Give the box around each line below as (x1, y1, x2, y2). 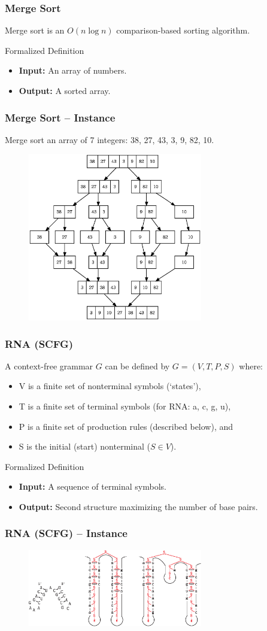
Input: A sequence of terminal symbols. (19, 480, 166, 493)
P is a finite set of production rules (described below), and (19, 420, 233, 432)
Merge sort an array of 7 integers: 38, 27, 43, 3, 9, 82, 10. (5, 133, 214, 145)
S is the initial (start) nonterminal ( (19, 440, 150, 453)
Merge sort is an (5, 24, 65, 37)
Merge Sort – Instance (5, 110, 116, 125)
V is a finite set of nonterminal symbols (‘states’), (19, 380, 201, 392)
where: (239, 359, 263, 372)
